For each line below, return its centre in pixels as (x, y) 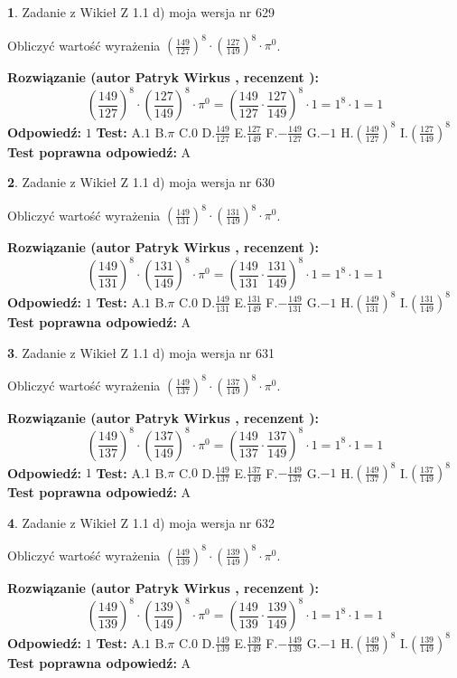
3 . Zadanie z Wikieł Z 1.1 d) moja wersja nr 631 (141, 352)
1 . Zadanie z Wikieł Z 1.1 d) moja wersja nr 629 (141, 12)
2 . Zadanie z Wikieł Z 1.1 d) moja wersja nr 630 (141, 182)
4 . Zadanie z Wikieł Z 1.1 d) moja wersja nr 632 (141, 522)
